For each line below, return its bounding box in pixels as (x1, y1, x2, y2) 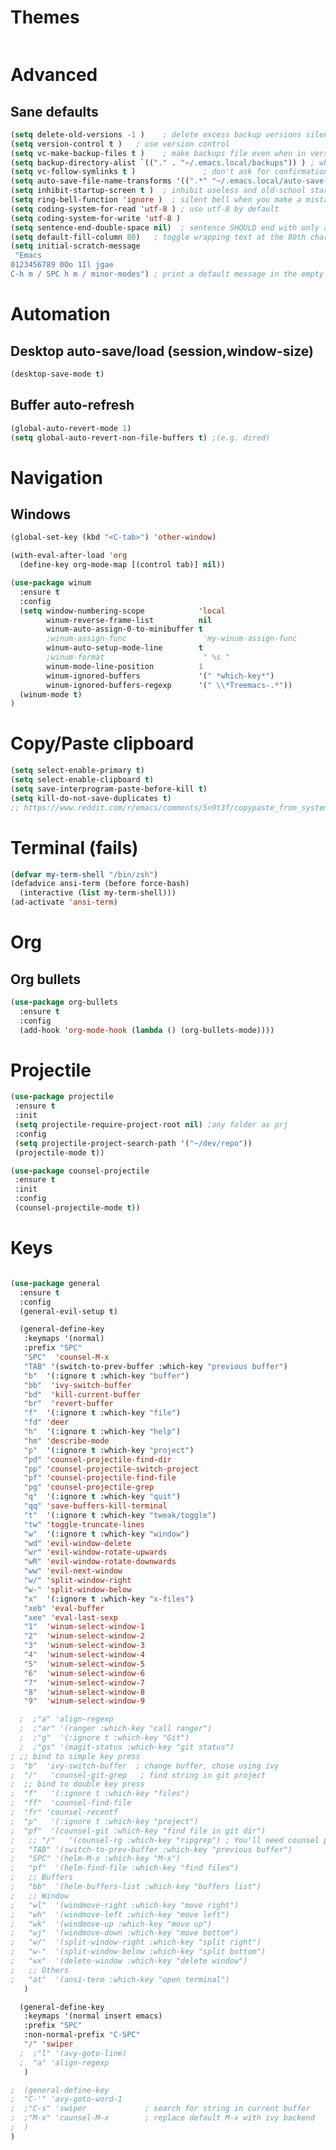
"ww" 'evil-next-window (23, 1566, 123, 1576)
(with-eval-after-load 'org (10, 551, 128, 561)
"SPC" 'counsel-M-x (23, 1352, 110, 1362)
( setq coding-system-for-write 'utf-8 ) (10, 213, 182, 223)
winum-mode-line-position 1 (46, 661, 203, 671)
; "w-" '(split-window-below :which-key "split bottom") (10, 1947, 267, 1957)
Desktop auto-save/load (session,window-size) (10, 342, 314, 360)
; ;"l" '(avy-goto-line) (19, 2048, 128, 2058)
